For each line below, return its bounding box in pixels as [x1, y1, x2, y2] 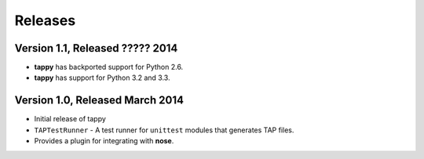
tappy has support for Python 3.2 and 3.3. [34, 73, 170, 82]
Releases [14, 12, 76, 29]
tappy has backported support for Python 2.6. [34, 63, 184, 72]
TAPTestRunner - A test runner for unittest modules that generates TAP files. [34, 125, 294, 135]
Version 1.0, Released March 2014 [14, 94, 185, 107]
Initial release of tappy [34, 114, 106, 124]
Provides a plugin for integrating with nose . [34, 136, 174, 146]
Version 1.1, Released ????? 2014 [14, 42, 178, 55]
